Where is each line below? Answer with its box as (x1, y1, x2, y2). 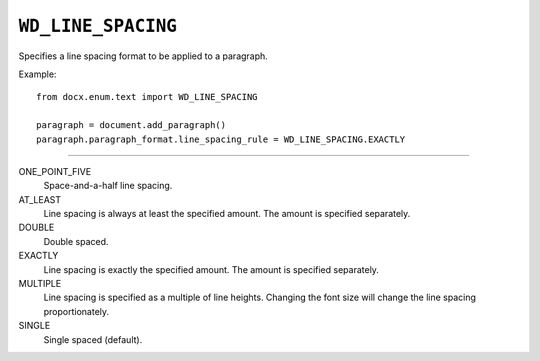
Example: (18, 68, 57, 80)
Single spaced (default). (43, 333, 143, 345)
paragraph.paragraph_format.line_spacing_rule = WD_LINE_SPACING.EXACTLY (36, 133, 406, 145)
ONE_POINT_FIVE (18, 165, 92, 177)
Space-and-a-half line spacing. (43, 180, 173, 192)
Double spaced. (43, 235, 109, 247)
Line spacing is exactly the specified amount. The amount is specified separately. (43, 263, 380, 275)
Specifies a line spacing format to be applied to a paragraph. (18, 50, 269, 62)
